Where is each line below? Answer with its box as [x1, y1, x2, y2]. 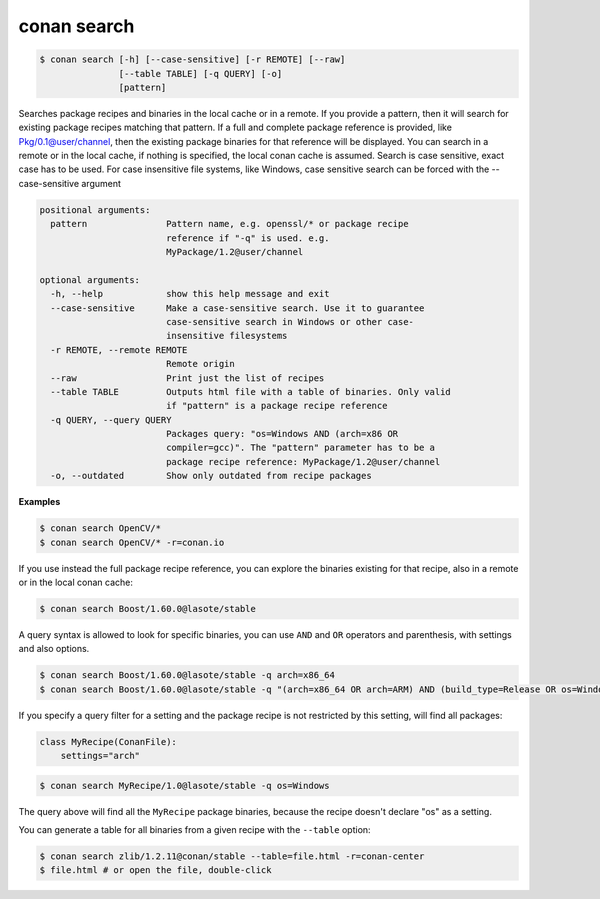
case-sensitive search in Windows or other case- [165, 316, 415, 327]
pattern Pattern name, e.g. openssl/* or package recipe [50, 218, 409, 230]
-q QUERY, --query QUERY [50, 414, 172, 425]
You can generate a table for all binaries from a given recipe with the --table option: [18, 824, 371, 836]
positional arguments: [39, 204, 151, 215]
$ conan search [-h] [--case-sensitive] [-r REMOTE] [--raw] [39, 54, 346, 65]
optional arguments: [39, 274, 140, 285]
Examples [18, 496, 61, 508]
